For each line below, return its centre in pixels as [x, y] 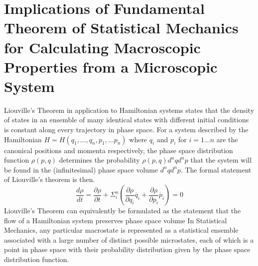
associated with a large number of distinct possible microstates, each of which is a [129, 239]
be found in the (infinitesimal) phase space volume [81, 169]
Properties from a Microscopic [111, 66]
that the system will [221, 160]
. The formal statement [216, 169]
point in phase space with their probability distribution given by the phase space [127, 249]
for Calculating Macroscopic [102, 47]
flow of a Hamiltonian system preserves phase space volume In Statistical [116, 220]
